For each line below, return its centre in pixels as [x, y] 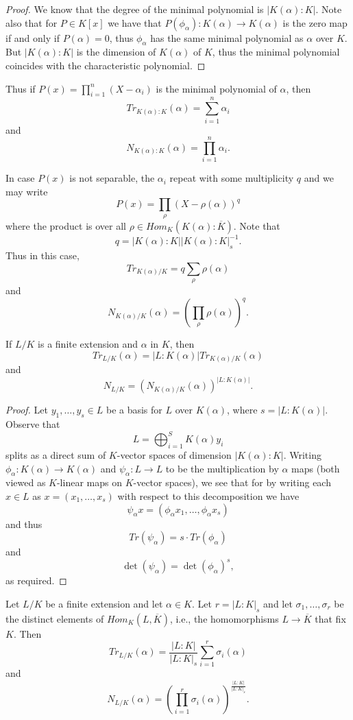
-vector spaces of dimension [174, 455]
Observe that [33, 424]
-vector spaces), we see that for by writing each [232, 482]
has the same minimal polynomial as [227, 37]
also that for [32, 22]
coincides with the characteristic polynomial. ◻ [106, 65]
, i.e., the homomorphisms [224, 618]
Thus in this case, [42, 255]
